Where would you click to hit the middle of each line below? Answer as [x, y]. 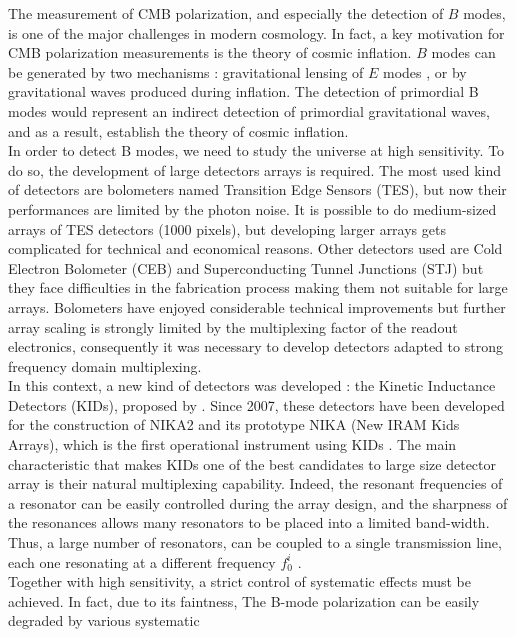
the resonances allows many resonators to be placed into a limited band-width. [249, 522]
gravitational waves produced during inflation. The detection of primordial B [243, 91]
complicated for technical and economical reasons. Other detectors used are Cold [255, 248]
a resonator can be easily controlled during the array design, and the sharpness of [258, 502]
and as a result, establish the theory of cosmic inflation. [178, 130]
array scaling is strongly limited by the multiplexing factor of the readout [233, 326]
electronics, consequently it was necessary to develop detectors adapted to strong [255, 346]
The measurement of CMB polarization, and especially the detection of [226, 13]
